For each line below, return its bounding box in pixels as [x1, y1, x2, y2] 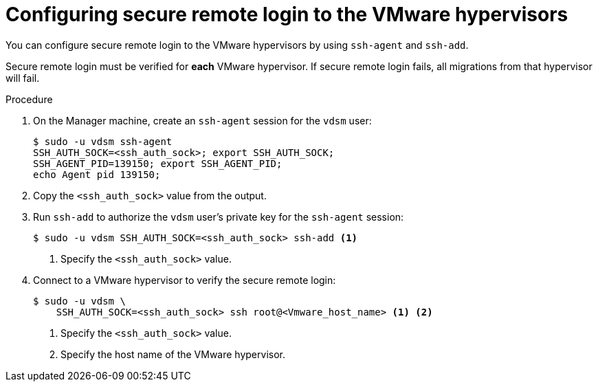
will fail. [5, 71, 40, 84]
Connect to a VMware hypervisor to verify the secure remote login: [33, 274, 336, 286]
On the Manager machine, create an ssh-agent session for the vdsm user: [33, 114, 372, 126]
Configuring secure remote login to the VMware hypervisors [5, 3, 568, 26]
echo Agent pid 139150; [33, 168, 161, 180]
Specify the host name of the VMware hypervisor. [60, 348, 285, 360]
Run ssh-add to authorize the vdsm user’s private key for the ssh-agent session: [33, 210, 404, 223]
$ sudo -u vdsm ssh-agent [33, 135, 173, 147]
